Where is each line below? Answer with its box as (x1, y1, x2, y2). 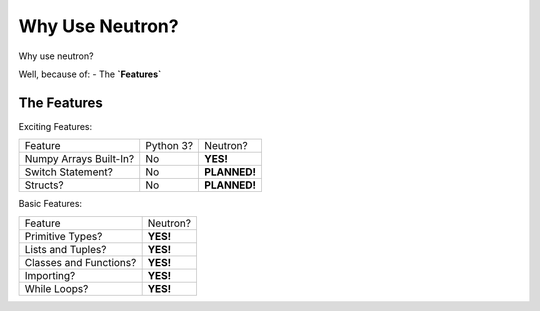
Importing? (24, 268, 76, 282)
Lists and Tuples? (24, 242, 107, 256)
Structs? (24, 178, 64, 192)
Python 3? (145, 139, 194, 153)
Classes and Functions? (24, 255, 137, 269)
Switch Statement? (24, 165, 114, 179)
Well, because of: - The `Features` (18, 68, 162, 80)
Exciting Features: (18, 120, 93, 132)
